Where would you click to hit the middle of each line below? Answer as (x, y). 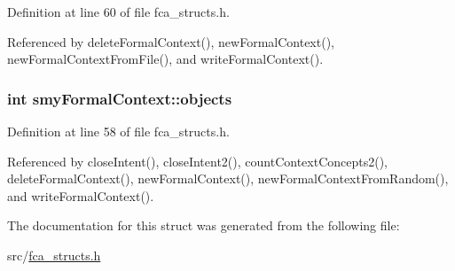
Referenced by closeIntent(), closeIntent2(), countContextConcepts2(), (197, 161)
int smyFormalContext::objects (120, 98)
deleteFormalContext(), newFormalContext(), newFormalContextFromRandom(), (228, 178)
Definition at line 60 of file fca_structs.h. (118, 12)
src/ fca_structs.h (54, 255)
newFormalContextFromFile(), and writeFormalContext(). (165, 59)
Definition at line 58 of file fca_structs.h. (118, 131)
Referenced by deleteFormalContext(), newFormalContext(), (171, 41)
